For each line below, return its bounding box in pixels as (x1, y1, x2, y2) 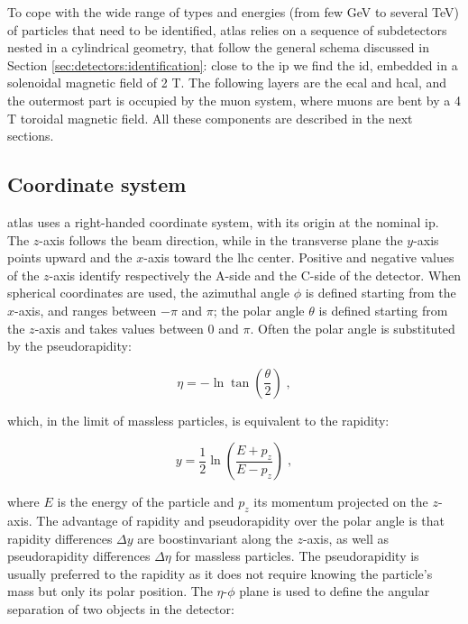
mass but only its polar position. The (7, 582, 213, 601)
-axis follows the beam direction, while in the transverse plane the (39, 230, 403, 249)
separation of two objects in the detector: (7, 600, 234, 619)
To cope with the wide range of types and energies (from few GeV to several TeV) (7, 3, 459, 21)
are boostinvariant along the (137, 528, 293, 547)
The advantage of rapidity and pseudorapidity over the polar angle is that (36, 511, 445, 530)
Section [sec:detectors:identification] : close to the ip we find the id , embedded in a (7, 55, 458, 74)
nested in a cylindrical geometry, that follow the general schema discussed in (7, 38, 429, 57)
